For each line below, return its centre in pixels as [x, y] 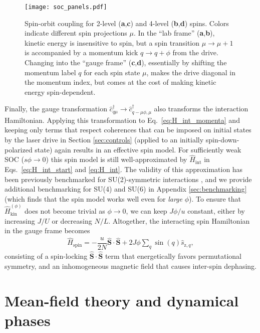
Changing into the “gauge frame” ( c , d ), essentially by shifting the [126, 62]
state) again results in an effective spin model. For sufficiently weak [138, 149]
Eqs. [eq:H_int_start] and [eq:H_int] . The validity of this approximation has [124, 169]
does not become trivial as [65, 211]
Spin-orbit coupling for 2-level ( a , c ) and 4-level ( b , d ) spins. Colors [127, 23]
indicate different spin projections [76, 33]
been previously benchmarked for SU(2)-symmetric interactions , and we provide [128, 179]
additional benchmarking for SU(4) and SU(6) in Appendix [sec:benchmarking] [126, 189]
